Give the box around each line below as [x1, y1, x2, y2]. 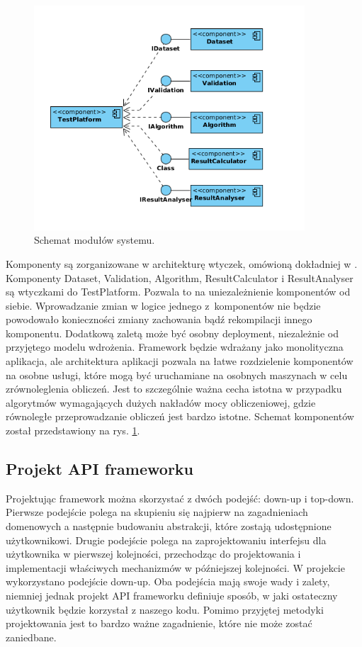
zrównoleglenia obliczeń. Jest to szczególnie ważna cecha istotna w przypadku [6, 381, 342, 396]
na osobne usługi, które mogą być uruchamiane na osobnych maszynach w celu [6, 367, 348, 382]
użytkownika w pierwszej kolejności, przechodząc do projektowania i [6, 546, 301, 561]
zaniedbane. [6, 629, 57, 644]
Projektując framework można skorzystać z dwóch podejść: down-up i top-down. [6, 490, 354, 505]
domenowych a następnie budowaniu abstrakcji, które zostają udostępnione [6, 519, 332, 534]
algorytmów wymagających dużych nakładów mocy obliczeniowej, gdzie [6, 395, 316, 410]
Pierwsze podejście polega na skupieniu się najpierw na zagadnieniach [6, 505, 308, 519]
